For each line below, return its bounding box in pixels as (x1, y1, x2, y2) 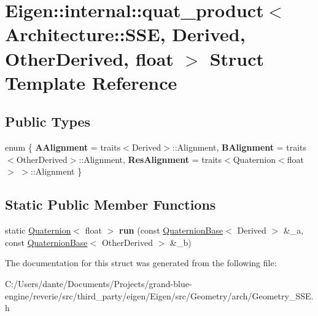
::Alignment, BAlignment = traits (172, 141, 307, 154)
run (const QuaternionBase (119, 224, 223, 237)
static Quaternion (5, 224, 71, 237)
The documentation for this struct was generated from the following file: (5, 256, 277, 269)
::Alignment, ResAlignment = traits (79, 152, 222, 165)
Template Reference (5, 69, 177, 95)
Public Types (5, 112, 91, 131)
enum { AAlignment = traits (5, 141, 121, 154)
